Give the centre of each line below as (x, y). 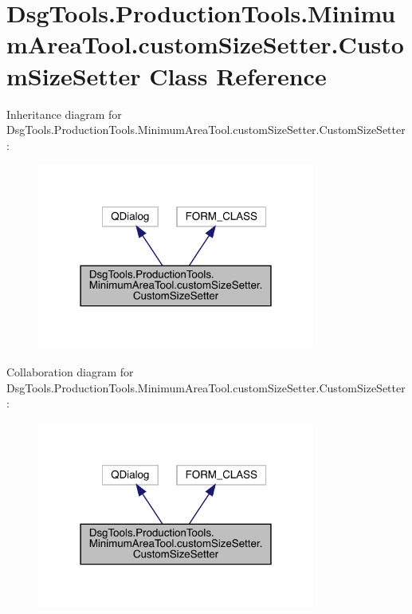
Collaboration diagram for (70, 372)
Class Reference (238, 75)
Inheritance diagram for (64, 114)
